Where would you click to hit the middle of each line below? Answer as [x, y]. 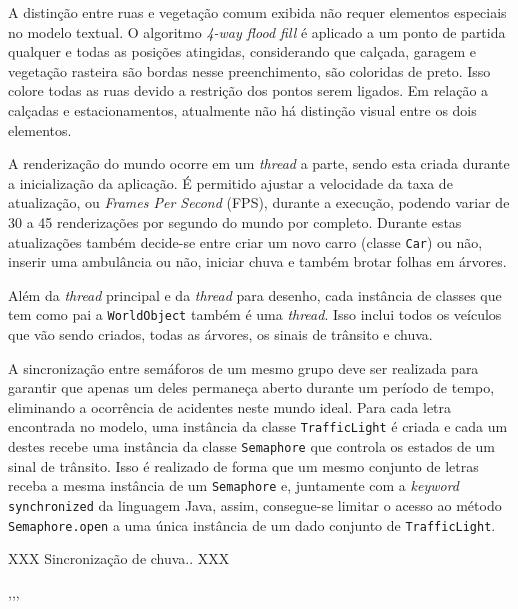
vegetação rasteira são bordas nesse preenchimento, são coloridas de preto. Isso [249, 70]
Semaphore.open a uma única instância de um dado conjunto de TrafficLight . [252, 524]
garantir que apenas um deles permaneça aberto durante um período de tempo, [251, 387]
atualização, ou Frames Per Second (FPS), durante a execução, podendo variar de [259, 202]
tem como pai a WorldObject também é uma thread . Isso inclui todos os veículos [255, 314]
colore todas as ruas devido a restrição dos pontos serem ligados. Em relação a [248, 90]
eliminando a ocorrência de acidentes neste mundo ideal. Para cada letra [230, 406]
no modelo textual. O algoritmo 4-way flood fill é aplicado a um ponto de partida [257, 31]
